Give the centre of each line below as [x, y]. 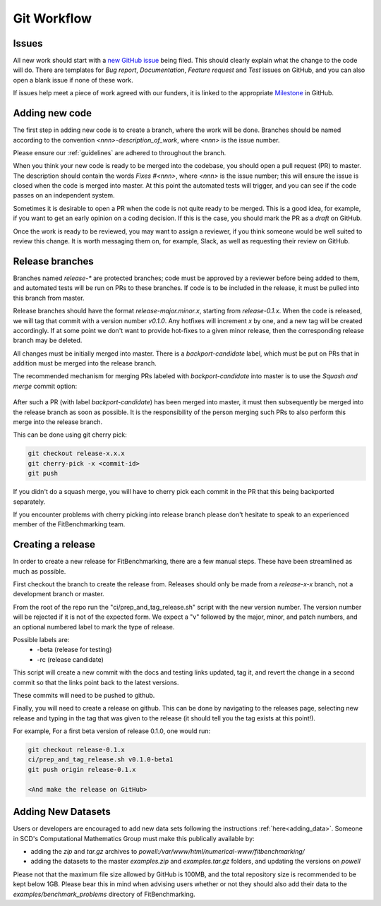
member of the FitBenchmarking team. [69, 524]
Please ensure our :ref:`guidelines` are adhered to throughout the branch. [120, 152]
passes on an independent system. [64, 195]
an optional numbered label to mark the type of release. [94, 627]
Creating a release [54, 544]
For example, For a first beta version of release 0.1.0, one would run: [112, 731]
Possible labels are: [41, 639]
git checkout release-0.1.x [76, 750]
